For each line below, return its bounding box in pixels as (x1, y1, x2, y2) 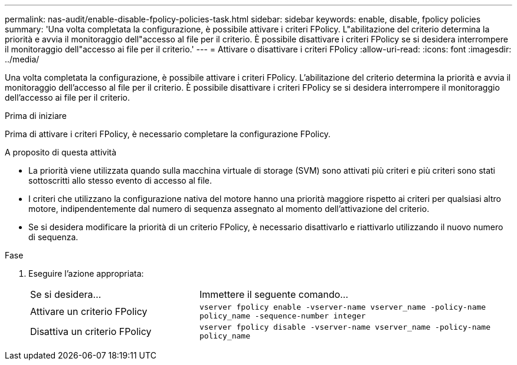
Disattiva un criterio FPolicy (30, 326, 152, 337)
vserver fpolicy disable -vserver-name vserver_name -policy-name (199, 323, 490, 331)
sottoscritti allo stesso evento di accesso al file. (28, 175, 212, 185)
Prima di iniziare (5, 111, 67, 121)
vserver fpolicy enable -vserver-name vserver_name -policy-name (199, 303, 486, 311)
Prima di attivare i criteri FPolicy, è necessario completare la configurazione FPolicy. (5, 129, 331, 139)
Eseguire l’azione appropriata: (28, 268, 144, 278)
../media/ (5, 54, 40, 64)
